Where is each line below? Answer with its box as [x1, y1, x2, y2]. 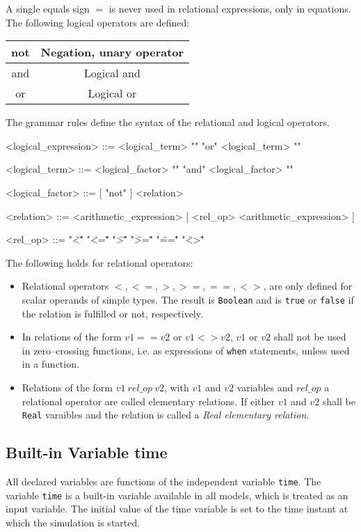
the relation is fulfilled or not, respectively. [22, 306, 203, 320]
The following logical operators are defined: [6, 15, 190, 29]
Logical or [88, 85, 137, 102]
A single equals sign [6, 1, 90, 15]
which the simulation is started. [6, 515, 141, 529]
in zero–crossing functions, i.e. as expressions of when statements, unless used [22, 343, 350, 357]
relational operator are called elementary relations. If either [22, 393, 275, 408]
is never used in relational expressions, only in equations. [109, 1, 351, 15]
